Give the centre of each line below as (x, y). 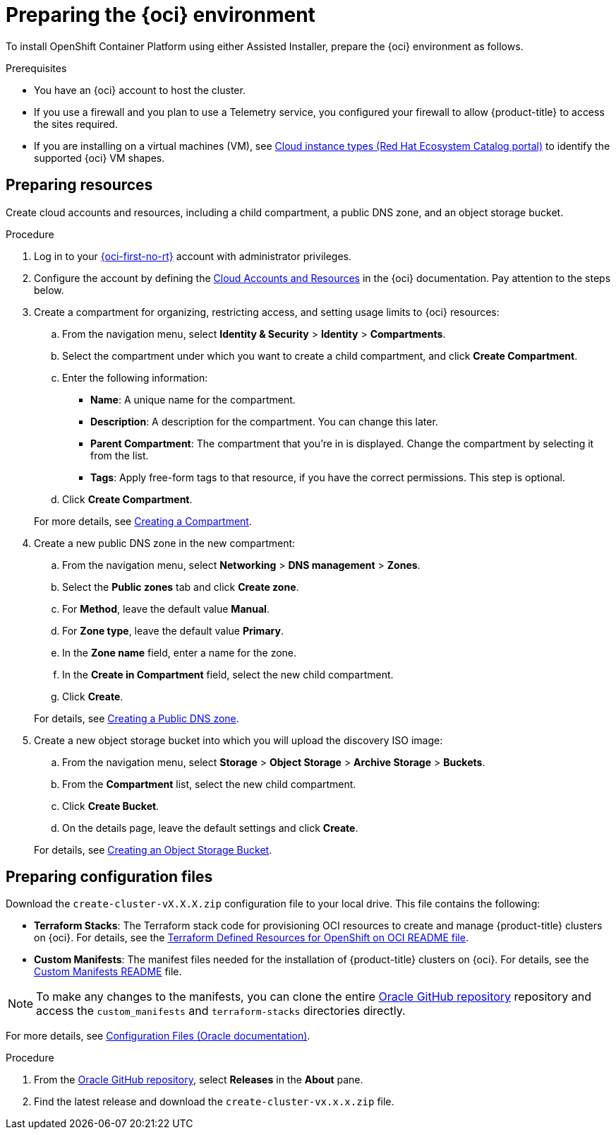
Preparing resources (79, 185)
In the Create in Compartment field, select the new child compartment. (228, 674)
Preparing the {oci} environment (161, 15)
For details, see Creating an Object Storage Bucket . (153, 849)
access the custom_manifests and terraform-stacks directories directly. (221, 1011)
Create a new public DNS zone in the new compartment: (165, 543)
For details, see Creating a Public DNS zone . (137, 718)
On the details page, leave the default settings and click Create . (210, 828)
